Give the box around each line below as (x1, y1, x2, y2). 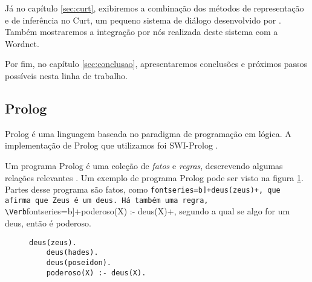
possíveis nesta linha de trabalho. (5, 69, 128, 82)
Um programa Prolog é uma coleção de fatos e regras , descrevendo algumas (5, 159, 283, 171)
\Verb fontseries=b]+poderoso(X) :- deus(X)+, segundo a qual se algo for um (5, 205, 290, 217)
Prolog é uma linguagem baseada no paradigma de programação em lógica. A (5, 127, 291, 139)
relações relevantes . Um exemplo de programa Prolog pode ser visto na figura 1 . (5, 171, 304, 184)
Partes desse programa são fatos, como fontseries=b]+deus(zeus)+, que (5, 183, 281, 196)
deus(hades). (46, 248, 99, 257)
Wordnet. (5, 37, 39, 50)
